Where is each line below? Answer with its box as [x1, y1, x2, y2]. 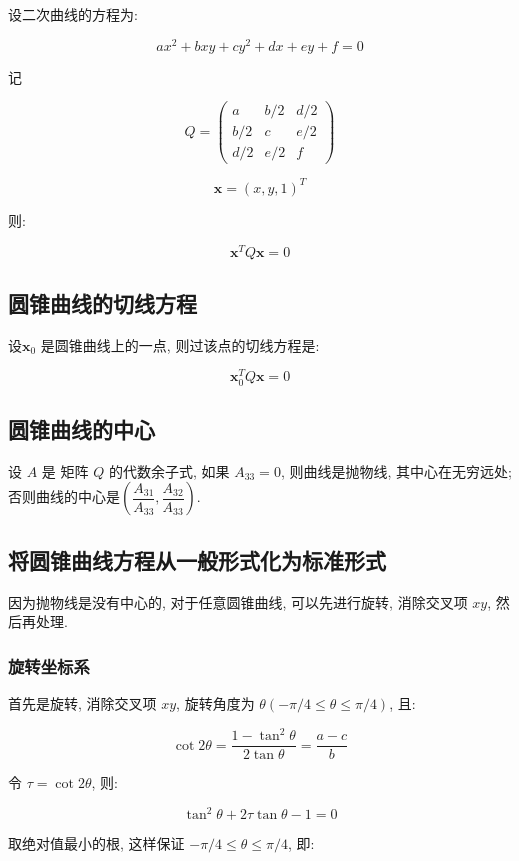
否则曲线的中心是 [8, 486, 120, 507]
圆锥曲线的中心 [8, 414, 155, 445]
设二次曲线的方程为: [8, 4, 138, 24]
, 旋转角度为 [176, 693, 255, 714]
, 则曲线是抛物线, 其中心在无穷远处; [280, 460, 512, 481]
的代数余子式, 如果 [108, 460, 230, 481]
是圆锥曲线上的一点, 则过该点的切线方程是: [40, 334, 320, 355]
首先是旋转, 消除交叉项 [8, 693, 157, 714]
